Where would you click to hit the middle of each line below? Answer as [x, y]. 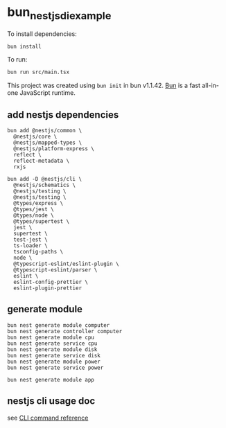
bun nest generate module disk [52, 349]
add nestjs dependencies [63, 115]
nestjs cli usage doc [51, 401]
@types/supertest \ [42, 222]
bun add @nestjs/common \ [44, 131]
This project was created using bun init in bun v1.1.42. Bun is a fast [104, 86]
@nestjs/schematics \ [45, 185]
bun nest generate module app [51, 380]
